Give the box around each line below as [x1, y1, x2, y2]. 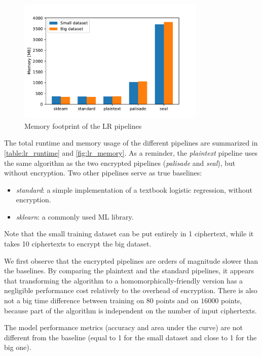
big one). [4, 342, 31, 352]
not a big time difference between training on [4, 295, 144, 306]
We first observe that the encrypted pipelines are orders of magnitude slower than [4, 255, 258, 266]
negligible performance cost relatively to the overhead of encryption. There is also [4, 285, 257, 296]
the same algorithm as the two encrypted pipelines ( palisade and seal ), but [4, 157, 236, 168]
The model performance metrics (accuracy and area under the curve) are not [4, 322, 243, 333]
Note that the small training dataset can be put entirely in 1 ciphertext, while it [4, 228, 254, 239]
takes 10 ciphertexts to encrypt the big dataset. [4, 238, 152, 249]
